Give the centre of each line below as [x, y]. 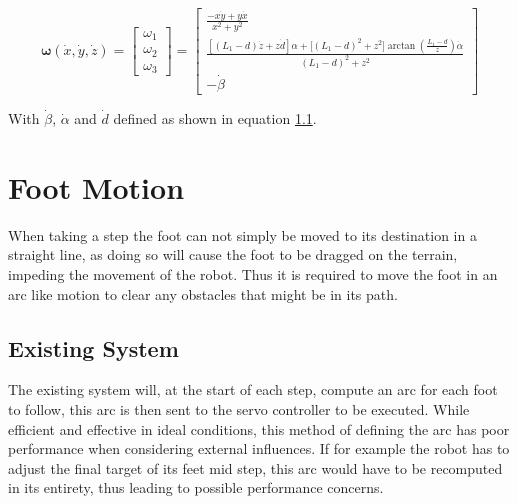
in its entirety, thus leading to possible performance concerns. [196, 487]
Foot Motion [96, 186]
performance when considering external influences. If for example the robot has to [259, 448]
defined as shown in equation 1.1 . [215, 118]
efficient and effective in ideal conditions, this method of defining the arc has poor [259, 428]
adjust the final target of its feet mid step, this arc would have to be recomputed [255, 467]
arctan [401, 45]
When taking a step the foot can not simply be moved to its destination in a [242, 234]
